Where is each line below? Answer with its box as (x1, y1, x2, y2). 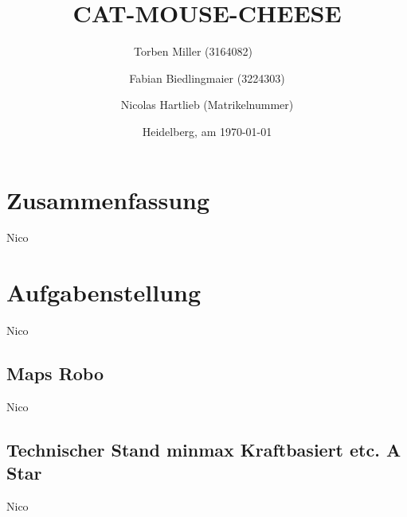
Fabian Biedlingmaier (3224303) (129, 69, 285, 86)
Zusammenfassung (6, 183, 210, 216)
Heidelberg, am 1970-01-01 (142, 122, 272, 139)
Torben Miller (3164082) (133, 43, 253, 60)
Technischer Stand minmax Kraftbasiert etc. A (6, 437, 401, 461)
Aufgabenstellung (6, 276, 202, 309)
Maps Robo (6, 361, 104, 386)
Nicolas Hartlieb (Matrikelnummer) (120, 96, 294, 113)
